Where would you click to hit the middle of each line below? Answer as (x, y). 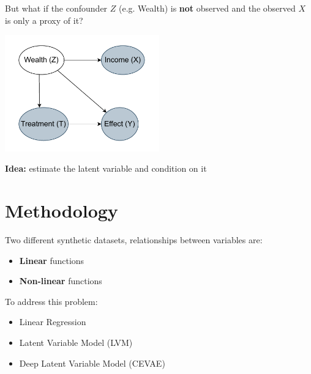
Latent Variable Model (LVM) (76, 342)
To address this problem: (51, 301)
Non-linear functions (61, 281)
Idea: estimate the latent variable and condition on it (106, 168)
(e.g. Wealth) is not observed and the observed (207, 8)
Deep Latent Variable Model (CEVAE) (92, 363)
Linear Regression (53, 322)
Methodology (62, 211)
